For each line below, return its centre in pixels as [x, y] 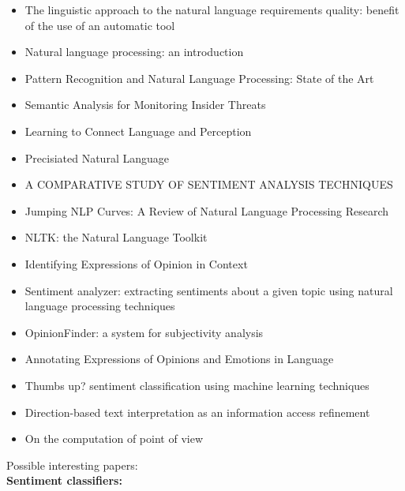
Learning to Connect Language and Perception [138, 131]
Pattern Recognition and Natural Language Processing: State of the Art [199, 78]
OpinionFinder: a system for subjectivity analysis [144, 332]
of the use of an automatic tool [100, 25]
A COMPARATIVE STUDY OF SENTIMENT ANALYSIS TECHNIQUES [209, 184]
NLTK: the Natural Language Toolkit [116, 237]
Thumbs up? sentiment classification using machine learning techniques [197, 385]
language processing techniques [100, 306]
